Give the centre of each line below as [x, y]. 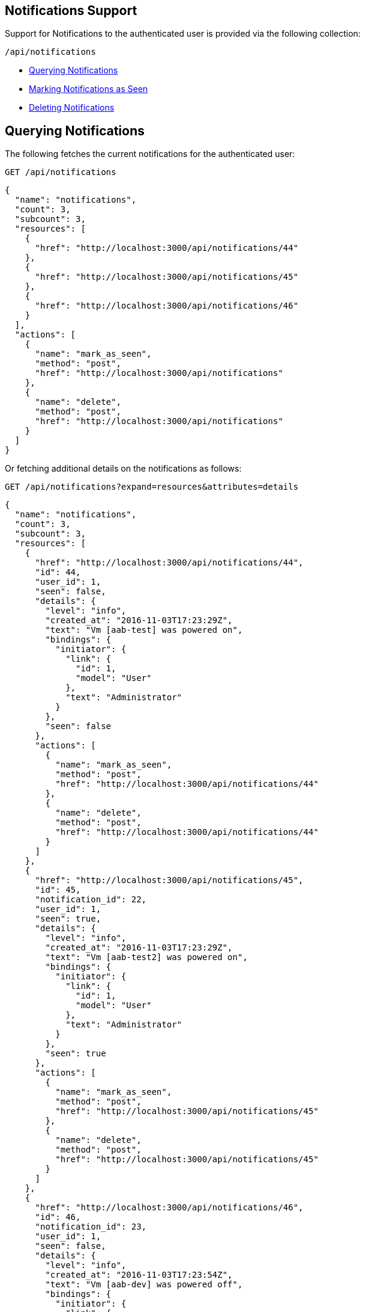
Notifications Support [71, 11]
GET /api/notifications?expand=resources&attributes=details [152, 487]
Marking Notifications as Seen [89, 89]
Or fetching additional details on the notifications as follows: [123, 469]
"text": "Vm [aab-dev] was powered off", [144, 1285]
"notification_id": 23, [91, 1227]
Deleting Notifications [72, 108]
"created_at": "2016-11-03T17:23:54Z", [139, 1275]
